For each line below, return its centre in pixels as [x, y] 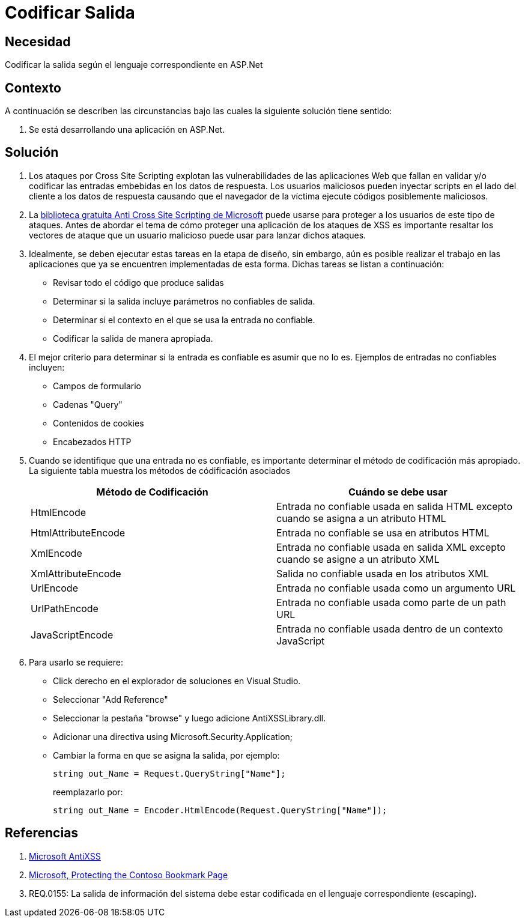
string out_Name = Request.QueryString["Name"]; [169, 773]
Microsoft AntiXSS [65, 856]
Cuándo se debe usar [398, 492]
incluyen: [47, 367]
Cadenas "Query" [88, 404]
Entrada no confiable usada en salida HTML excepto [395, 506]
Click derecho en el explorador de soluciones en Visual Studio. [177, 681]
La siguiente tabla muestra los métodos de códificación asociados [160, 470]
